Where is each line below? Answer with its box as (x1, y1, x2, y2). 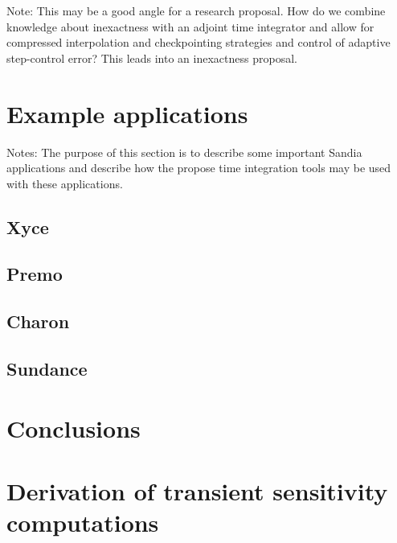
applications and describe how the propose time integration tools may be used (6, 159, 391, 176)
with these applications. (6, 175, 123, 191)
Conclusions (6, 411, 141, 444)
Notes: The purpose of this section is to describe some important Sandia (6, 143, 362, 160)
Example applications (6, 97, 248, 130)
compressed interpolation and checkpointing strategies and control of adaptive (6, 34, 391, 51)
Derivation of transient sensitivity (6, 474, 388, 507)
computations (6, 506, 159, 539)
